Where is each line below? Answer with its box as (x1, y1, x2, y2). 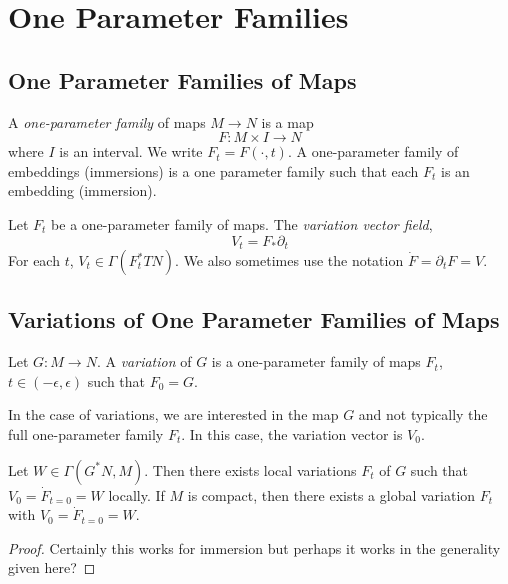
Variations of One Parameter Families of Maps (8, 304, 500, 335)
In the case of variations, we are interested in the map (8, 404, 339, 425)
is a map (261, 111, 314, 132)
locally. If (108, 484, 165, 505)
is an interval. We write (59, 141, 203, 162)
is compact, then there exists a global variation (187, 484, 476, 505)
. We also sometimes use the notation (175, 250, 404, 270)
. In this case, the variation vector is (181, 423, 403, 444)
